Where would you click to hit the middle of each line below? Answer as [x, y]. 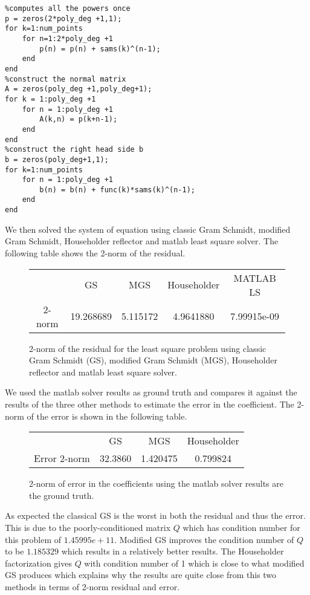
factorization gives [38, 563]
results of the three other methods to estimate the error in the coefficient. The [150, 404]
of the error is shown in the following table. [107, 416]
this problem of [33, 539]
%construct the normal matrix [66, 79]
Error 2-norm [62, 458]
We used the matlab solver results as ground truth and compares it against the [151, 392]
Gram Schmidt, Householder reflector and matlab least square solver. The [142, 241]
